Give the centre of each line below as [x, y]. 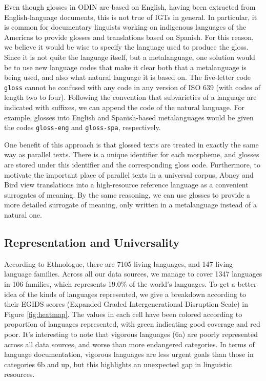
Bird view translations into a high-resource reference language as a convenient [126, 185]
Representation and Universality [92, 242]
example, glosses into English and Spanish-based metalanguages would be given [129, 117]
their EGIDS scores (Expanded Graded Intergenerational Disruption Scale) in [126, 304]
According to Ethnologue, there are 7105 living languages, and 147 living [119, 263]
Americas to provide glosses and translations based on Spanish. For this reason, [129, 37]
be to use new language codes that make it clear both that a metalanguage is [125, 67]
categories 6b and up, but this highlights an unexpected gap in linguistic [118, 364]
